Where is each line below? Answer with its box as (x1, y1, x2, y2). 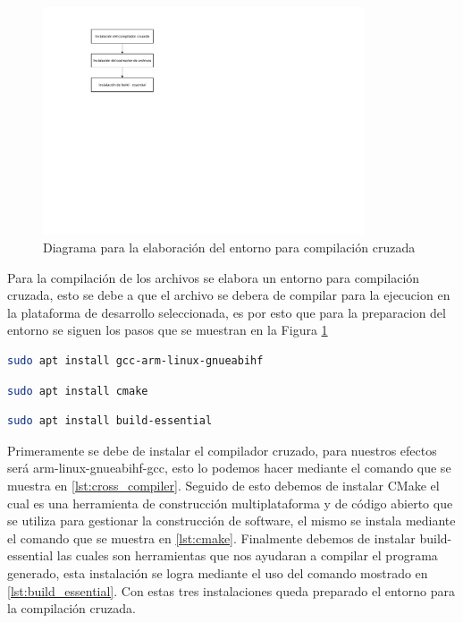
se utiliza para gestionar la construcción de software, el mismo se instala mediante (7, 511, 456, 530)
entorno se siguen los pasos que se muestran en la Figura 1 (7, 320, 328, 339)
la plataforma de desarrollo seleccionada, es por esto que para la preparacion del (7, 303, 446, 321)
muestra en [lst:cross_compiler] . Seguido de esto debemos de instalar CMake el (7, 475, 440, 494)
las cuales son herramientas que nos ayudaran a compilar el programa (56, 546, 438, 565)
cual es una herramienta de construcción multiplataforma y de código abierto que (7, 493, 453, 512)
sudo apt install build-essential (7, 414, 213, 428)
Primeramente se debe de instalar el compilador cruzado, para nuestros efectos (7, 440, 437, 459)
